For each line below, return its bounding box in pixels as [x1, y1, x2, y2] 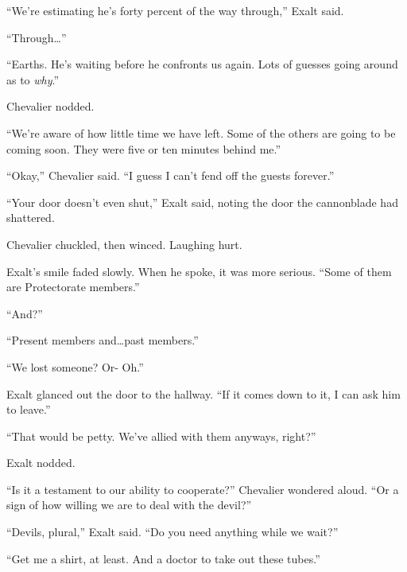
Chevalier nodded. [6, 98, 95, 115]
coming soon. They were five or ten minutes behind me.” [6, 140, 281, 157]
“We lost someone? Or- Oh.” [6, 358, 144, 375]
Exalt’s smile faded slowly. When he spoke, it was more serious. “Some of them [6, 263, 392, 279]
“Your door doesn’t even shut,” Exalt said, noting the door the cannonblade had [6, 193, 398, 210]
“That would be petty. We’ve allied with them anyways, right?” [6, 427, 316, 444]
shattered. [6, 209, 55, 226]
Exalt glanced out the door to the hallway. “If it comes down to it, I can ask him [6, 385, 401, 402]
